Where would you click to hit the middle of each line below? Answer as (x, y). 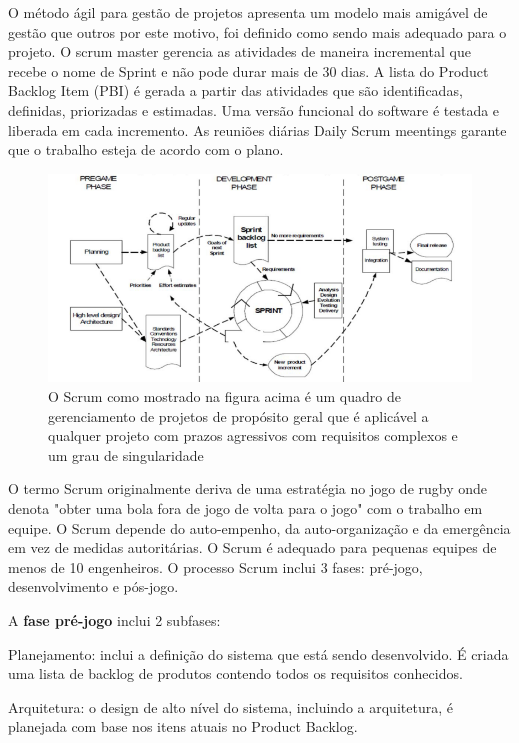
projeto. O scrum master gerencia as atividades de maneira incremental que (239, 51)
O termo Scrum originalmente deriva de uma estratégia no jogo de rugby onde (248, 488)
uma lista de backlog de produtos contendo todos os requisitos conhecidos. (235, 673)
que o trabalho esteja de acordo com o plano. (146, 149)
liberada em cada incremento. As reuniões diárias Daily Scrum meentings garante (257, 129)
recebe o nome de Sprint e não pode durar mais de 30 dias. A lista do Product (248, 70)
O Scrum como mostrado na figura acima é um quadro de (224, 396)
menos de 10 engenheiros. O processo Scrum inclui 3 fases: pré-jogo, (215, 566)
